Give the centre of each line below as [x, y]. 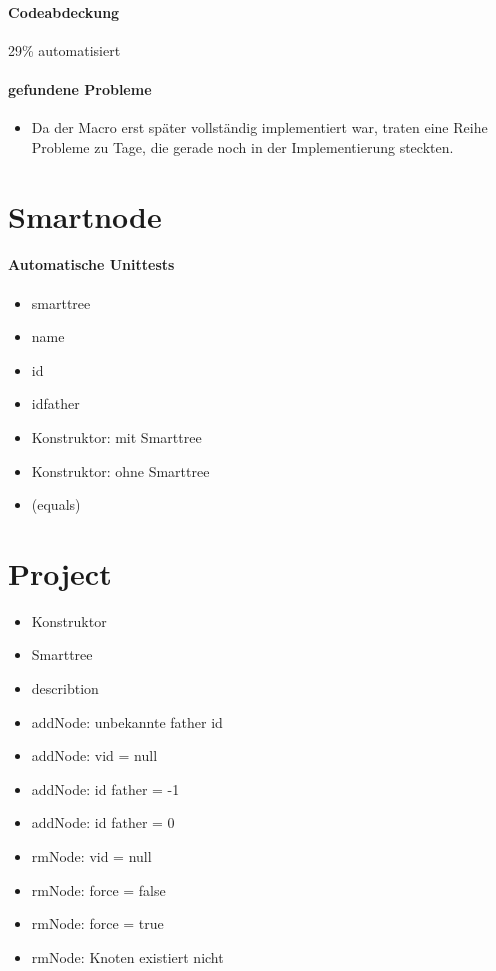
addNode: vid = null [94, 755]
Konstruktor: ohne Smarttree [120, 470]
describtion [65, 688]
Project [60, 572]
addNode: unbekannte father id [127, 721]
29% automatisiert [64, 49]
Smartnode [85, 215]
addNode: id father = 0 [103, 822]
